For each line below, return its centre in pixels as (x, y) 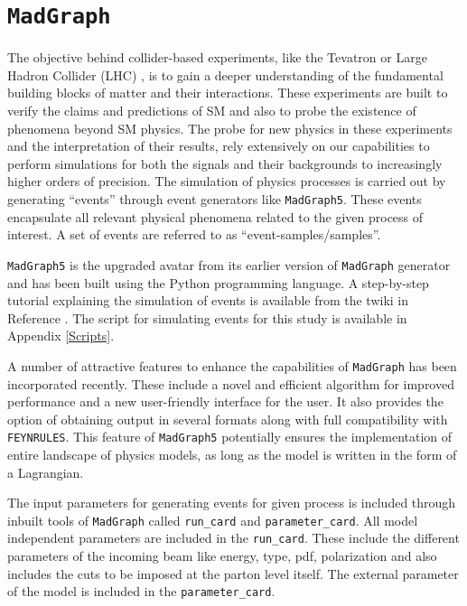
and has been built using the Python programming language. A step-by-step (218, 282)
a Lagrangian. (46, 472)
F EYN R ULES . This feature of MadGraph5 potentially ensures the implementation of (230, 437)
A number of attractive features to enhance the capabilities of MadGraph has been (232, 365)
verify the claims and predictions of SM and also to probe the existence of (212, 111)
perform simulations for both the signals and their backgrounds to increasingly (225, 163)
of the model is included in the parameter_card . (141, 591)
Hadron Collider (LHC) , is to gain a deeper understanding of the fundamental (225, 75)
